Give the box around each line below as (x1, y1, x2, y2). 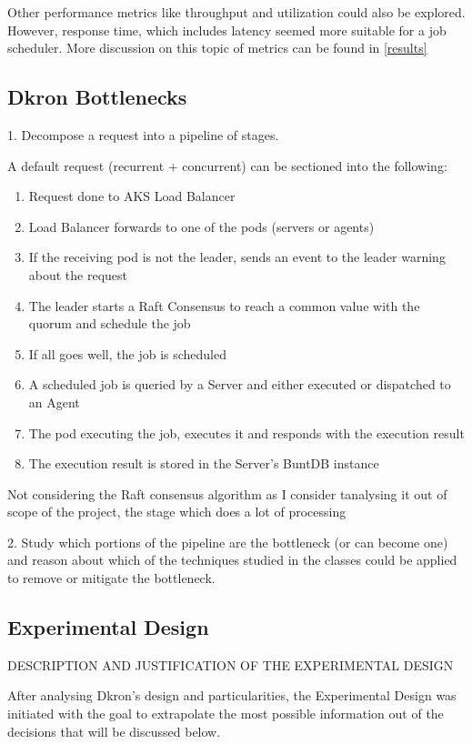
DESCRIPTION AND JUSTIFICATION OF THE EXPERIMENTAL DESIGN (7, 655, 454, 674)
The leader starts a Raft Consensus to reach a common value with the (28, 296, 420, 315)
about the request (28, 265, 128, 284)
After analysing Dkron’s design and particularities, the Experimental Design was (7, 686, 457, 705)
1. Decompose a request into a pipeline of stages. (7, 125, 279, 144)
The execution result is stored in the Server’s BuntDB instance (28, 454, 379, 473)
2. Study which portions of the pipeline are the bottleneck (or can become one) (7, 532, 448, 551)
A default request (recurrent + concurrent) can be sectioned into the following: (7, 156, 447, 175)
